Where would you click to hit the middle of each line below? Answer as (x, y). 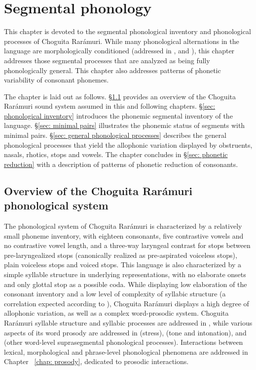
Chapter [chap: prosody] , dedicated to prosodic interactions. (96, 361)
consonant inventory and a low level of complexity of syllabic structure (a (115, 294)
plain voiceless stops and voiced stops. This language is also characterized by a (123, 265)
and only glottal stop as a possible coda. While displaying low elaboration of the (126, 284)
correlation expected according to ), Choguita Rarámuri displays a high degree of (127, 303)
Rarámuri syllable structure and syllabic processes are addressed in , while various (128, 322)
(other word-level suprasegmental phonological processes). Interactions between (124, 342)
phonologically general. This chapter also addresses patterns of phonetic (112, 70)
